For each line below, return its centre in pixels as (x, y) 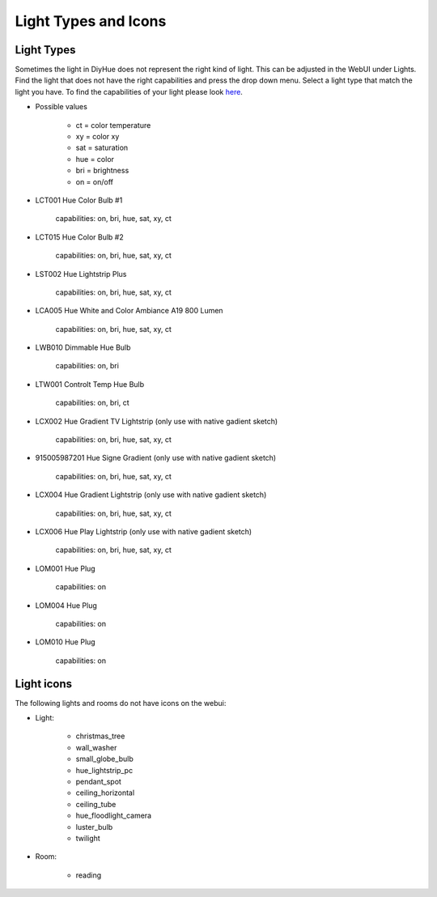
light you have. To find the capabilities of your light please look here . (129, 91)
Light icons (44, 684)
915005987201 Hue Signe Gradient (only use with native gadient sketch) (156, 458)
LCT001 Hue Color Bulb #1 (79, 200)
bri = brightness (102, 171)
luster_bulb (94, 827)
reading (89, 875)
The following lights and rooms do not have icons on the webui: (121, 703)
